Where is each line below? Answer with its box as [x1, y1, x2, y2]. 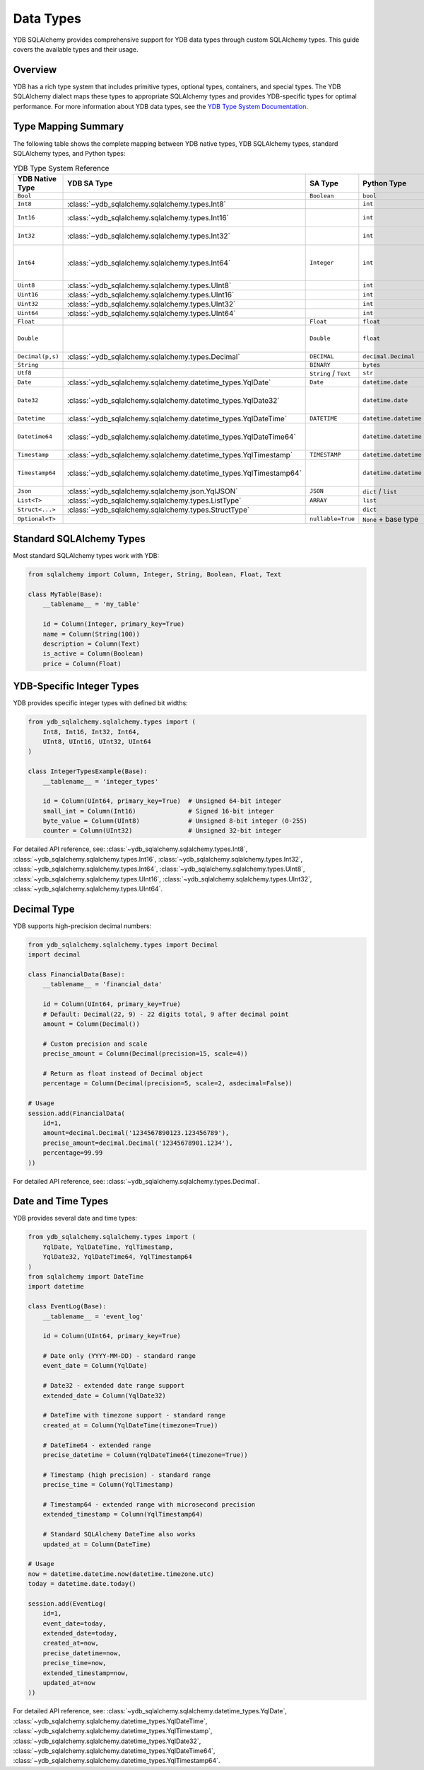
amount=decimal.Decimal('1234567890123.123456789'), [42, 1129, 230, 1137]
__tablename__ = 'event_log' [42, 1312, 144, 1320]
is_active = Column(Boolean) [42, 650, 144, 658]
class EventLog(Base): [28, 1303, 107, 1311]
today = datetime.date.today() [28, 1580, 137, 1588]
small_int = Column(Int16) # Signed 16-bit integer [42, 807, 274, 815]
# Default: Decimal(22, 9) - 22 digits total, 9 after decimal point [42, 1010, 289, 1018]
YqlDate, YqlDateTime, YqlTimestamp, [42, 1243, 174, 1251]
